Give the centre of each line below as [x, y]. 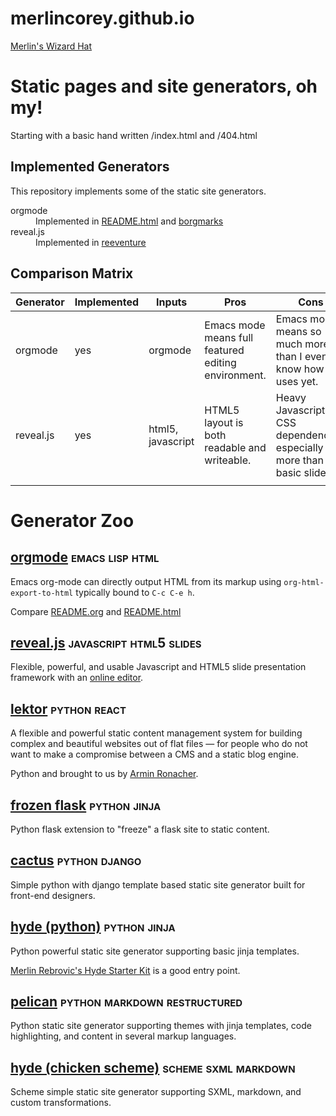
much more [302, 344]
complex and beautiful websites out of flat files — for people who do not [159, 744]
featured [224, 350]
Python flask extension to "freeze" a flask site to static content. [140, 829]
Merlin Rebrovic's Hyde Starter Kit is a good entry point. [125, 970]
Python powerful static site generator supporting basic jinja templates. [155, 951]
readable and [235, 447]
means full [229, 337]
